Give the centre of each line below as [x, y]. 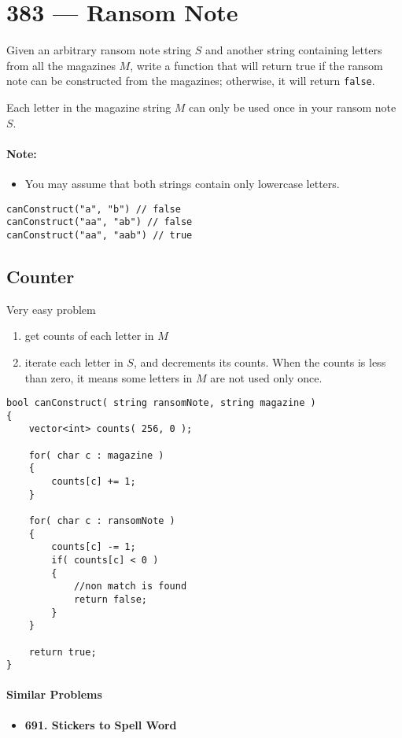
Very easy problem [51, 309]
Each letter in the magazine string [89, 107]
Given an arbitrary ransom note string [99, 50]
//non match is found [130, 587]
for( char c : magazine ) [96, 455]
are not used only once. [266, 377]
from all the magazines [61, 65]
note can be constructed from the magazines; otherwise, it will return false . [191, 81]
